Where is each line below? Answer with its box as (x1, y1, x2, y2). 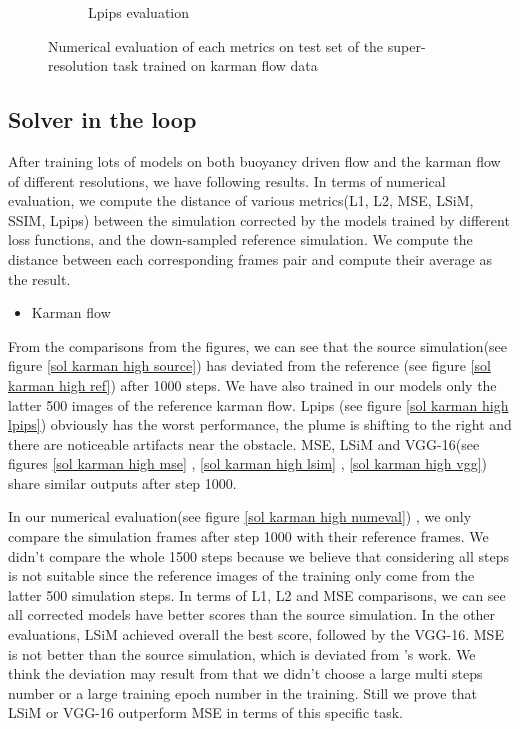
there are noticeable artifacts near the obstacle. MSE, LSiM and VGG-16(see (8, 433, 480, 454)
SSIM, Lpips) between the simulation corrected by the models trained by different (8, 209, 510, 230)
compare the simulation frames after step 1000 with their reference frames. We (8, 526, 489, 547)
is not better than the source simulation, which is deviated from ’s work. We (8, 643, 476, 664)
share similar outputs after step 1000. (8, 472, 237, 493)
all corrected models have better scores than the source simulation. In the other (8, 604, 496, 625)
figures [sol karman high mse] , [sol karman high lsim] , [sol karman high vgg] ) (8, 453, 487, 474)
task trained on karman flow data (112, 55, 318, 76)
